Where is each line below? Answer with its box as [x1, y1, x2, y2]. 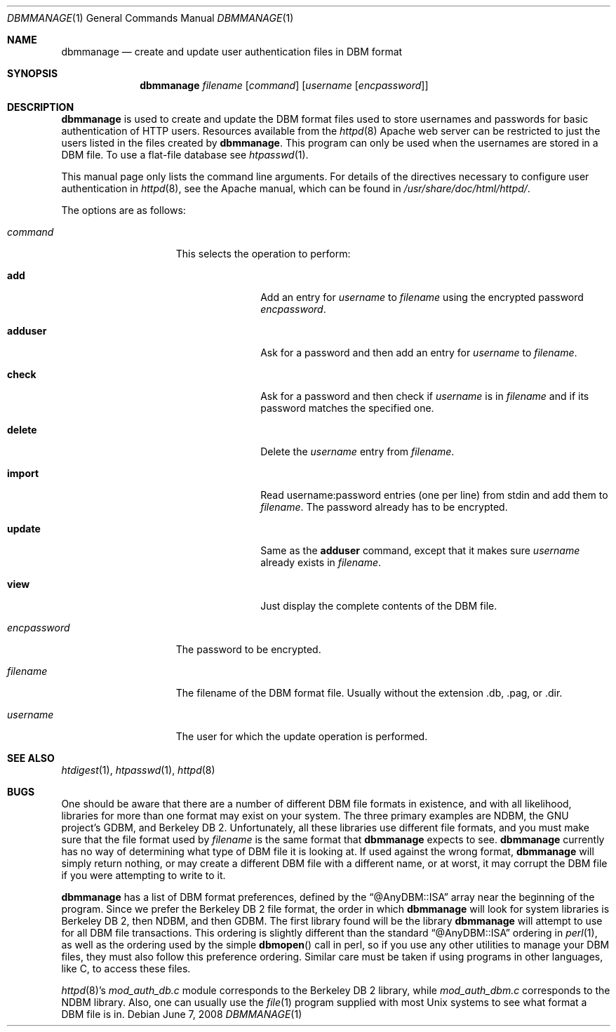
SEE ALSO [7, 752, 55, 764]
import [7, 467, 39, 479]
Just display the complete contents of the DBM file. [260, 600, 497, 612]
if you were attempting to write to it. [61, 869, 226, 881]
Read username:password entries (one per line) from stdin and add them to [260, 489, 608, 501]
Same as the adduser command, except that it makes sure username [260, 544, 580, 556]
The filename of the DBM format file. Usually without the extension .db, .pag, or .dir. [175, 687, 563, 699]
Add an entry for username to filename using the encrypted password [260, 291, 584, 303]
